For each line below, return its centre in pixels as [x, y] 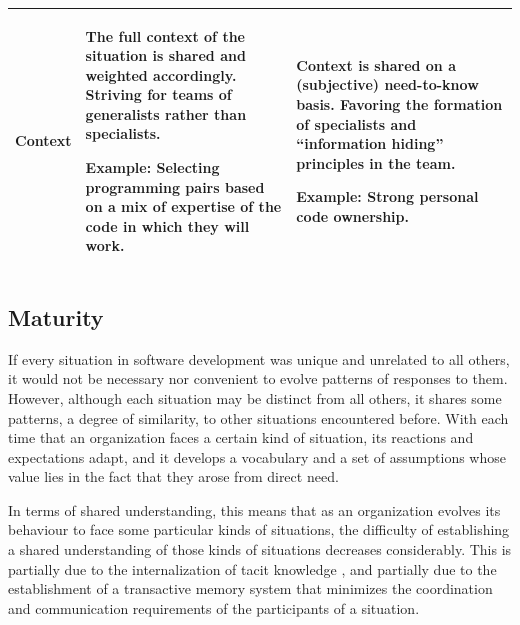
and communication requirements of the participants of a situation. [214, 607]
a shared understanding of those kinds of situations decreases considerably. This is [260, 549]
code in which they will [167, 225]
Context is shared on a [376, 64]
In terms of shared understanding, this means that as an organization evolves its [254, 509]
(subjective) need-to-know [387, 84]
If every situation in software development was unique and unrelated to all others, [259, 358]
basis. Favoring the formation [399, 104]
